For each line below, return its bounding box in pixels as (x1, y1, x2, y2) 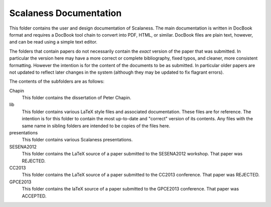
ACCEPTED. (22, 193, 47, 199)
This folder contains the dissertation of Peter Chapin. (22, 95, 131, 101)
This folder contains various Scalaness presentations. (22, 137, 133, 143)
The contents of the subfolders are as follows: (9, 78, 105, 85)
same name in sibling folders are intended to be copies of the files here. (22, 123, 171, 129)
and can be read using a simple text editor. (9, 39, 98, 45)
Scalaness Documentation (9, 8, 122, 19)
